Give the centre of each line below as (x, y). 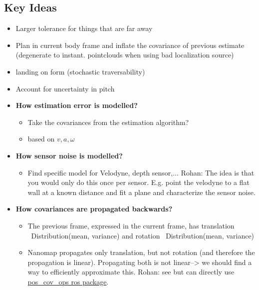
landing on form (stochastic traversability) (80, 71)
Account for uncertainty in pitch (65, 88)
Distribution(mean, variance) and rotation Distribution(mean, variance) (143, 235)
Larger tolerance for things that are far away (84, 28)
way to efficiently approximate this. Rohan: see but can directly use (131, 272)
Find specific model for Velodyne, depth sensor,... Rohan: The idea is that (141, 172)
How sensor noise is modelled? (69, 155)
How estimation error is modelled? (77, 105)
